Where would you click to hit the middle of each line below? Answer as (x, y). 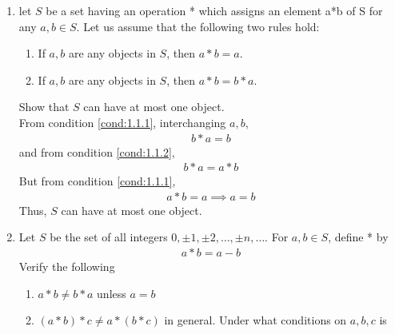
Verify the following (67, 266)
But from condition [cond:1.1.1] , (97, 181)
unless (112, 293)
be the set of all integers (109, 237)
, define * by (358, 237)
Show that (44, 107)
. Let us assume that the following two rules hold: (198, 26)
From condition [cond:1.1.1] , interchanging (122, 122)
